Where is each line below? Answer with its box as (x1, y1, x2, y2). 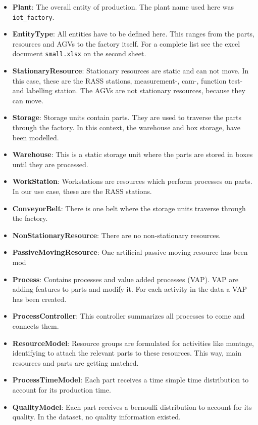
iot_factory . (12, 11, 55, 22)
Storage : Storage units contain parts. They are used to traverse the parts (12, 112, 241, 123)
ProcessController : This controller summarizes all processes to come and (12, 311, 245, 321)
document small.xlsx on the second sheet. (12, 48, 146, 59)
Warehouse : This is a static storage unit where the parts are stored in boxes (12, 149, 253, 160)
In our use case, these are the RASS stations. (12, 186, 152, 197)
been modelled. (12, 132, 59, 142)
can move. (12, 95, 43, 105)
